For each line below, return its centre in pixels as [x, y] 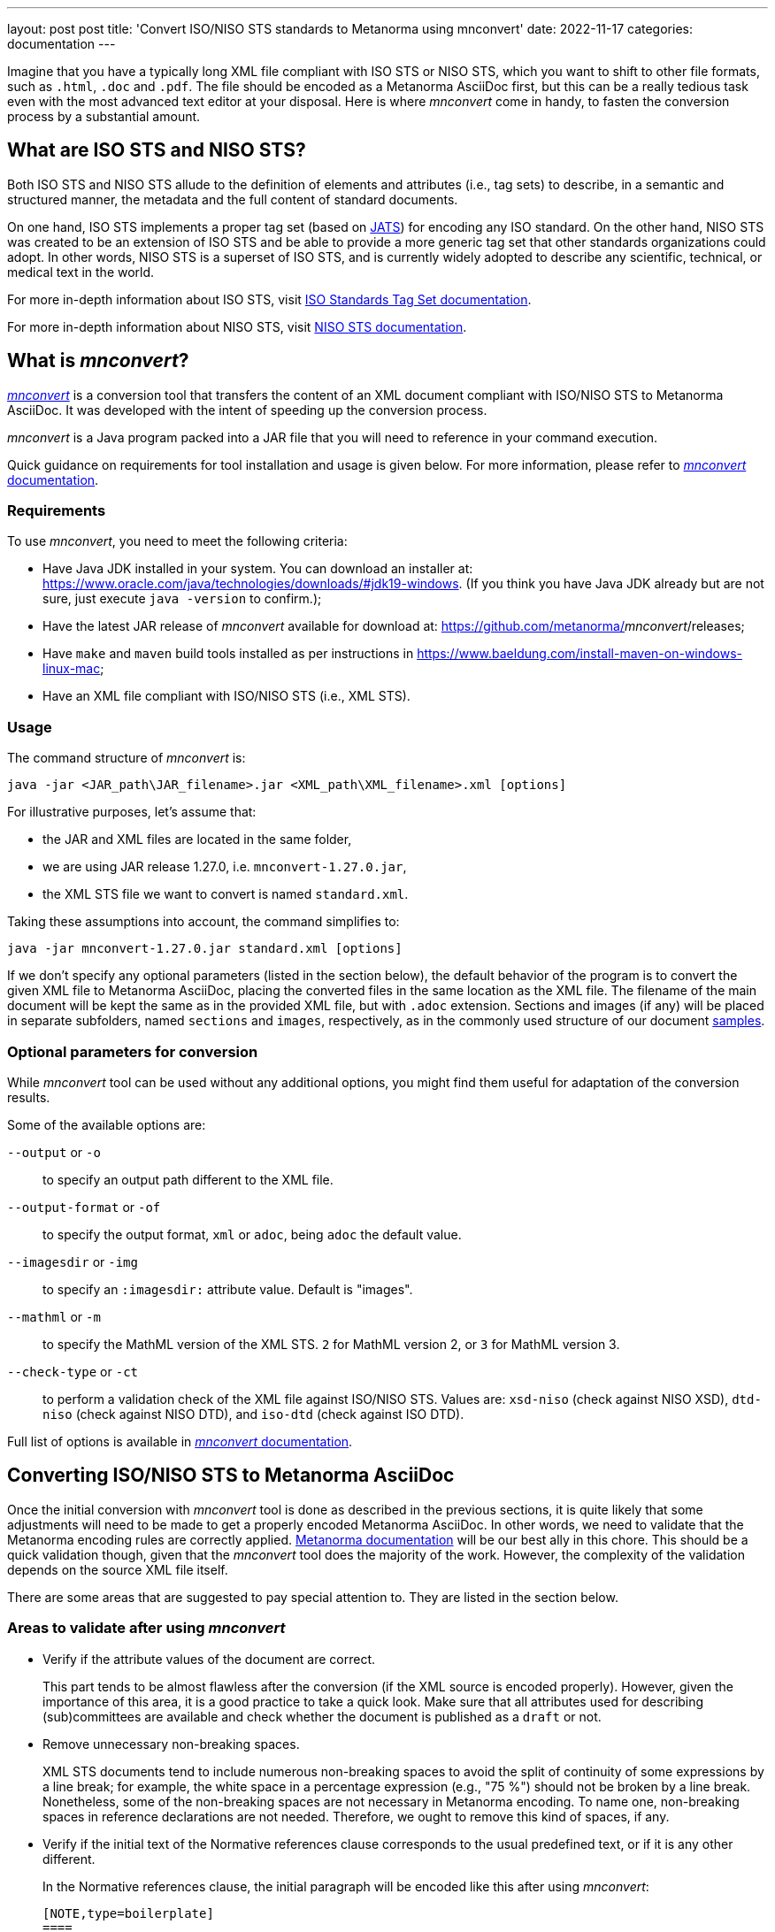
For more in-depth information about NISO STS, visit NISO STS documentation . [237, 326]
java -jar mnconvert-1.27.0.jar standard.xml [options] [205, 949]
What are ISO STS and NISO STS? [157, 150]
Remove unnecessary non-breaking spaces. [171, 1744]
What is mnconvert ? [98, 361]
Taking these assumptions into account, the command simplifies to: [203, 922]
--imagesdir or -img [73, 1261]
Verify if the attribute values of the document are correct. [209, 1659]
